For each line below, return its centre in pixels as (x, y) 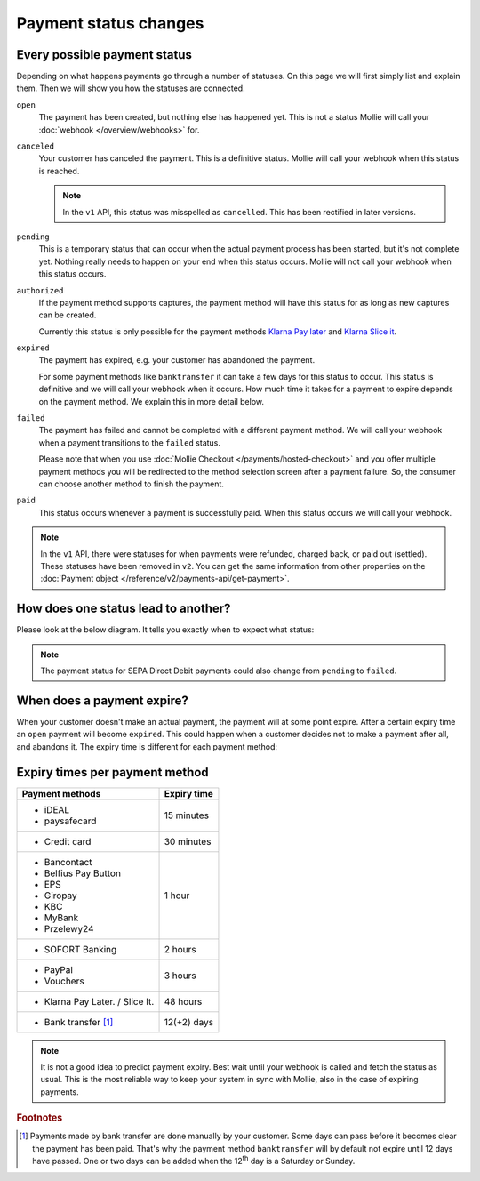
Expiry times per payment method (112, 772)
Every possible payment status (104, 55)
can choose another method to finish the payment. (131, 484)
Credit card (68, 841)
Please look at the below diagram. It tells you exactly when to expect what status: (165, 630)
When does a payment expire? (102, 700)
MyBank (61, 918)
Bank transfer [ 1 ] (79, 1022)
